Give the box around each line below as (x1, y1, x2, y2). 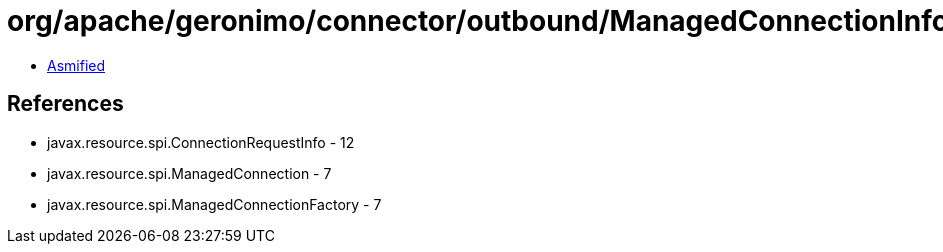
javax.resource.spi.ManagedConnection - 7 (47, 164, 332, 182)
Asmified (47, 56, 106, 74)
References (7, 91, 124, 117)
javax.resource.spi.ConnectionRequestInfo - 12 (47, 133, 355, 151)
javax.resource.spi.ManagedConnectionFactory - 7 (47, 195, 382, 213)
